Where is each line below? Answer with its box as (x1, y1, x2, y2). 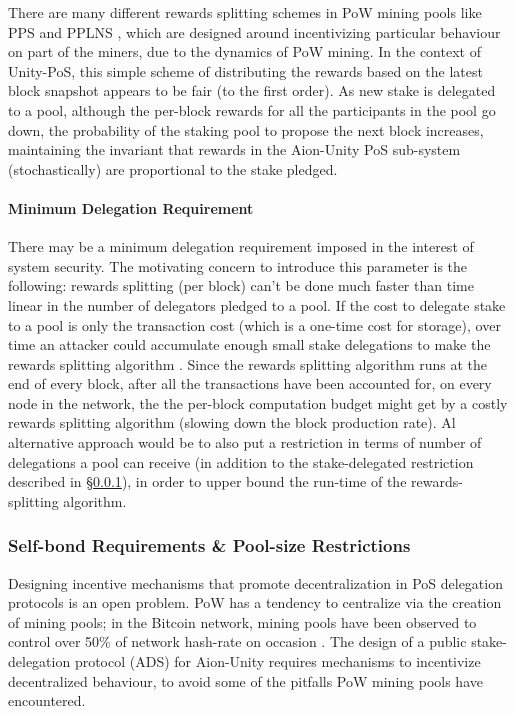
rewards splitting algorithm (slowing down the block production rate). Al (8, 412, 456, 433)
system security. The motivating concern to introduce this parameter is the (8, 255, 468, 276)
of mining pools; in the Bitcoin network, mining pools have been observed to (8, 611, 477, 632)
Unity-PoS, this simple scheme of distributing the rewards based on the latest (8, 60, 483, 81)
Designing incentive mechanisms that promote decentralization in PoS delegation (8, 572, 503, 593)
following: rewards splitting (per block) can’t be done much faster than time (8, 275, 474, 296)
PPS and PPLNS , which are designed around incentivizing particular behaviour (8, 21, 501, 42)
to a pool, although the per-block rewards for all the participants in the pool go (8, 99, 496, 120)
